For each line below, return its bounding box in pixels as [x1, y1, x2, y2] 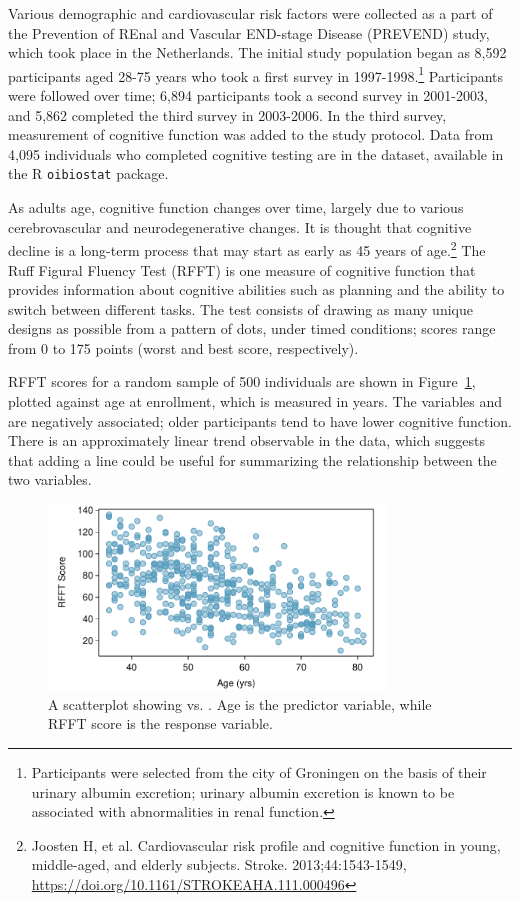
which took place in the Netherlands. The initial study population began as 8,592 [8, 42, 507, 63]
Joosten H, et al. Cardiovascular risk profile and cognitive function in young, [31, 834, 501, 855]
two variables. [8, 469, 92, 490]
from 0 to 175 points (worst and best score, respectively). [8, 337, 359, 358]
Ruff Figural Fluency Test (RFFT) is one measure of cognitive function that [8, 259, 476, 280]
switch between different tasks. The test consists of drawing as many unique [8, 298, 473, 319]
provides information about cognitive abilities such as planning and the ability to [8, 279, 505, 300]
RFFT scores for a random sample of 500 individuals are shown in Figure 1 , [8, 371, 476, 392]
